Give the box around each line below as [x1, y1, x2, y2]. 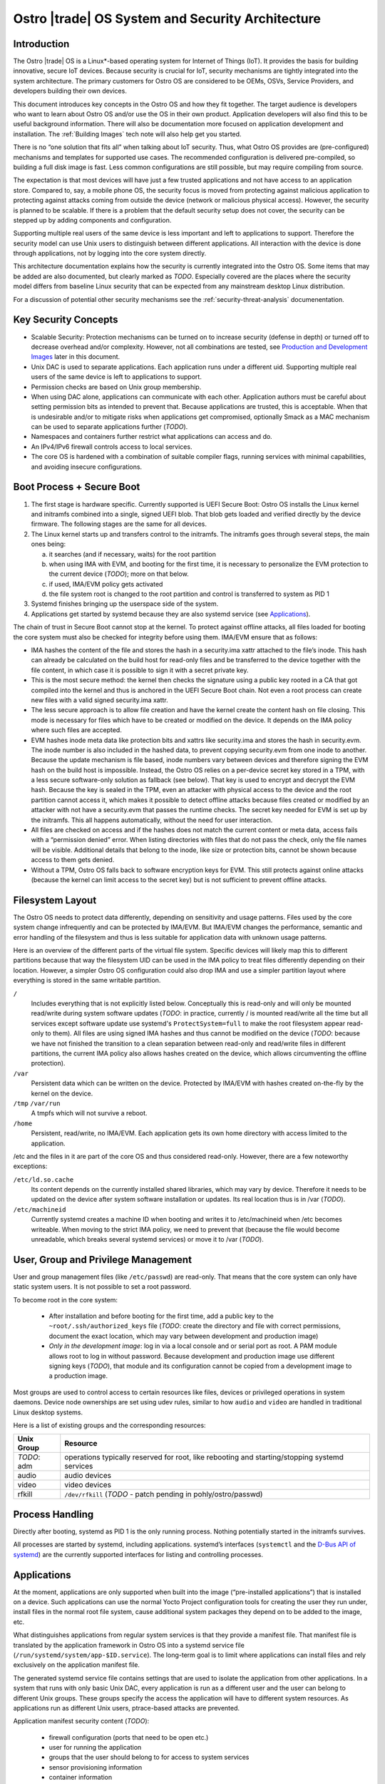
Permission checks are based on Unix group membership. [31, 382, 202, 391]
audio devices [64, 1471, 112, 1481]
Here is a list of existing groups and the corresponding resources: [13, 1421, 206, 1429]
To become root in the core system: [13, 1295, 118, 1304]
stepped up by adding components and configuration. [13, 216, 172, 224]
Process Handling [13, 1508, 94, 1520]
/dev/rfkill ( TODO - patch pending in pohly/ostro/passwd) [64, 1489, 263, 1499]
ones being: [31, 539, 66, 549]
